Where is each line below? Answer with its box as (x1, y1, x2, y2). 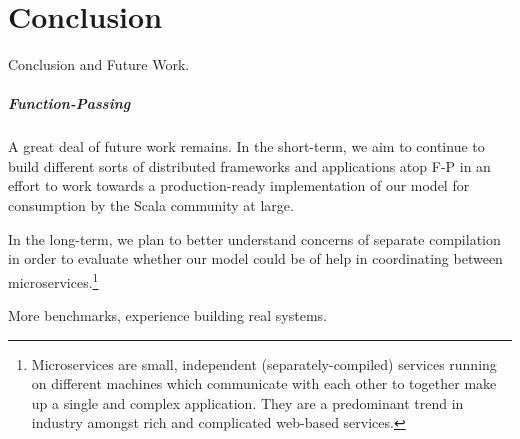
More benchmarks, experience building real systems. (8, 305, 327, 326)
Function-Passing (8, 93, 131, 114)
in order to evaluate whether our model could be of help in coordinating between (8, 248, 503, 269)
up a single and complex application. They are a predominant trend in (31, 392, 464, 413)
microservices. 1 (8, 268, 99, 292)
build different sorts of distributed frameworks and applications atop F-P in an (8, 155, 491, 176)
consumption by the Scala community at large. (8, 195, 294, 216)
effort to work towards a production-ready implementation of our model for (8, 175, 470, 196)
